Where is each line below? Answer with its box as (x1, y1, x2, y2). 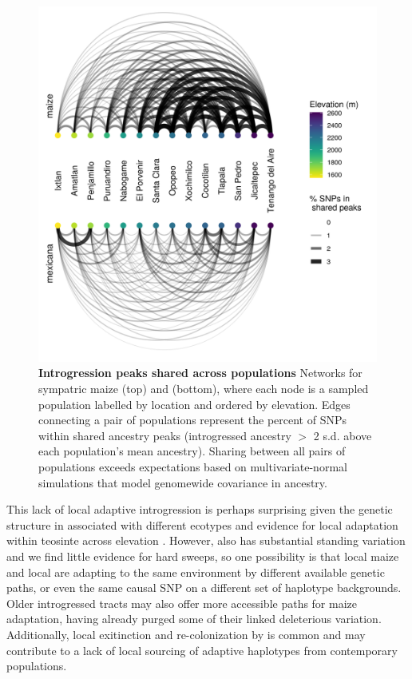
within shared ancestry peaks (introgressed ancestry (38, 427, 291, 443)
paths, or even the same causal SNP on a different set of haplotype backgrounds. (6, 579, 402, 596)
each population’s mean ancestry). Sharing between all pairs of (38, 443, 346, 459)
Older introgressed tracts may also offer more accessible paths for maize (6, 594, 358, 611)
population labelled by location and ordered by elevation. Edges (38, 395, 351, 412)
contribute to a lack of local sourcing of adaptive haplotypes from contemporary (6, 641, 398, 658)
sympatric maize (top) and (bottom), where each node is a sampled (38, 380, 369, 397)
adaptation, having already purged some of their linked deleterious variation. (6, 610, 382, 627)
